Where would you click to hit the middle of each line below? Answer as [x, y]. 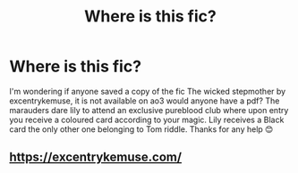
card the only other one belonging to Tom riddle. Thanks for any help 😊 [141, 129]
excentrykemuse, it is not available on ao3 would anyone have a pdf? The [145, 101]
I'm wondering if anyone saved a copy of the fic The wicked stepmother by [148, 91]
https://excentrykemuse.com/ [95, 157]
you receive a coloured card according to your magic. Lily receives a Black [147, 119]
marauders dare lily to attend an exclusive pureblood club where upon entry [149, 110]
